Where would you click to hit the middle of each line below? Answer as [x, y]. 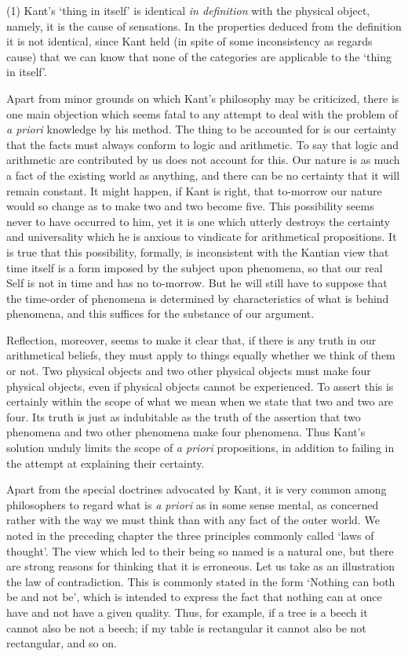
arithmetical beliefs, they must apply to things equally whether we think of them [201, 355]
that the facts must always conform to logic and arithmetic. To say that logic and [203, 144]
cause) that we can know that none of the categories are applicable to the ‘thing [199, 56]
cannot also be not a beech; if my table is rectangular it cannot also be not [186, 627]
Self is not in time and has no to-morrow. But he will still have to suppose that [197, 283]
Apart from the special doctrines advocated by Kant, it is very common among [197, 489]
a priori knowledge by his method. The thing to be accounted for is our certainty [202, 129]
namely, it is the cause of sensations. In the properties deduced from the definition [204, 26]
